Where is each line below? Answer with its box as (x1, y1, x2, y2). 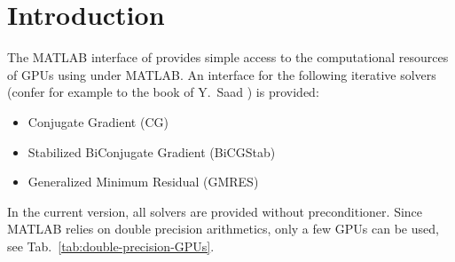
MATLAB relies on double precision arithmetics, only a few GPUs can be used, (7, 219, 439, 238)
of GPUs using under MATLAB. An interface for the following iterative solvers (7, 65, 436, 83)
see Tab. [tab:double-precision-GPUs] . (7, 236, 215, 255)
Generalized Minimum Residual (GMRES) (27, 172, 259, 191)
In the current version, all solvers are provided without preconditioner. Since (7, 202, 423, 220)
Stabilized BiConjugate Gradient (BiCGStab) (27, 142, 276, 161)
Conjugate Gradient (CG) (27, 112, 169, 131)
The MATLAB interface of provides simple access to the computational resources (7, 48, 449, 67)
